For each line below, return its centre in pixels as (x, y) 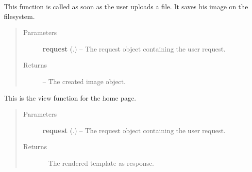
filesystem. (19, 16)
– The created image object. (84, 81)
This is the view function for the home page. (70, 97)
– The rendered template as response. (98, 163)
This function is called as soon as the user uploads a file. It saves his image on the (126, 6)
